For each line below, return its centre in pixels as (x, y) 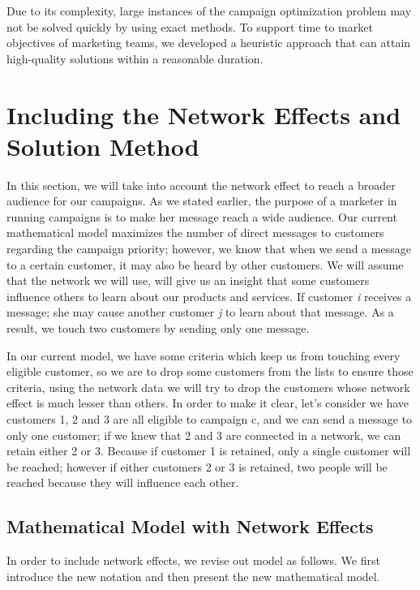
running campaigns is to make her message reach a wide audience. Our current (202, 216)
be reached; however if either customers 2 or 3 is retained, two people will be (197, 466)
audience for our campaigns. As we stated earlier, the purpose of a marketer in (202, 201)
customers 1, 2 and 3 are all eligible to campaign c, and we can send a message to (210, 419)
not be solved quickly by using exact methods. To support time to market (190, 26)
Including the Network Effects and (204, 114)
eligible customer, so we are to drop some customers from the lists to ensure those (210, 371)
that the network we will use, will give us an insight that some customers (188, 280)
